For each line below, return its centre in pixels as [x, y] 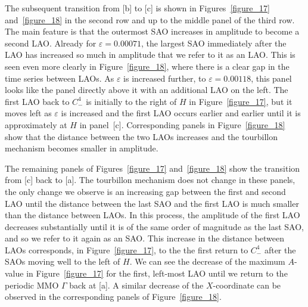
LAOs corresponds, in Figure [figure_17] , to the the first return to [127, 249]
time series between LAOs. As [60, 78]
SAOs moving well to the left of [63, 261]
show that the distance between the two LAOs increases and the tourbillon [141, 136]
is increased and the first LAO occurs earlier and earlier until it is [181, 113]
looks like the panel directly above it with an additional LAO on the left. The [147, 90]
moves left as [28, 113]
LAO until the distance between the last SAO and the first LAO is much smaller [152, 203]
